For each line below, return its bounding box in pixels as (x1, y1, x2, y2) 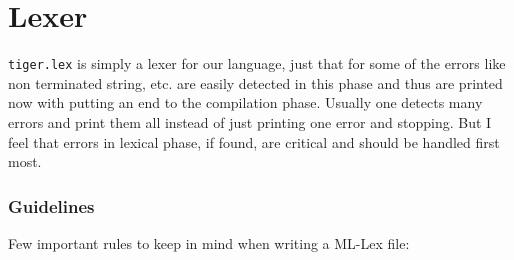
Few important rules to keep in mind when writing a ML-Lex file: (8, 232, 410, 253)
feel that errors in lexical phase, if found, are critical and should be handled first (8, 131, 500, 152)
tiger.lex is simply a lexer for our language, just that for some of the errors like (8, 53, 506, 74)
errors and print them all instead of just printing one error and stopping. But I (8, 111, 492, 132)
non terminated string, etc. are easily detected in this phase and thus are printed (8, 72, 503, 93)
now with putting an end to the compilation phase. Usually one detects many (8, 92, 483, 113)
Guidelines (8, 193, 95, 218)
